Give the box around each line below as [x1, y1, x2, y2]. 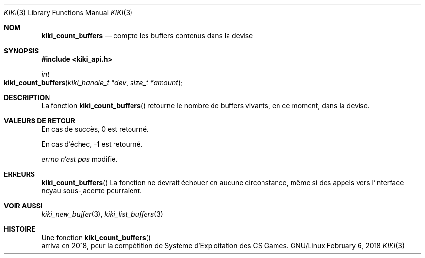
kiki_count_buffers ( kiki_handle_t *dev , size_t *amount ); [4, 78, 183, 86]
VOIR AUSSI [4, 202, 43, 210]
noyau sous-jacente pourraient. [41, 187, 142, 195]
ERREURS [4, 170, 35, 178]
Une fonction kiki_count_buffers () [41, 233, 151, 241]
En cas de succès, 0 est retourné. [41, 125, 149, 133]
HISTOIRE [4, 225, 35, 233]
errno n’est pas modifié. [41, 155, 118, 163]
